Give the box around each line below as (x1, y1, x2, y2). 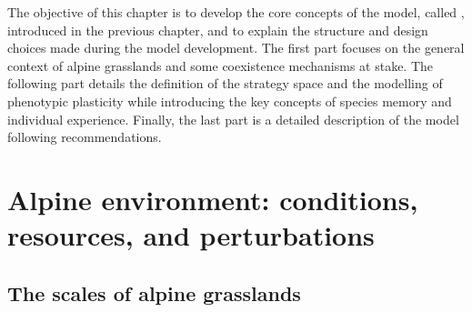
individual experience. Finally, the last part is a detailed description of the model (7, 109, 459, 128)
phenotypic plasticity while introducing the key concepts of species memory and (7, 91, 452, 110)
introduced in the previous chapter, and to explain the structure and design (7, 20, 428, 39)
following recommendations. (7, 127, 162, 146)
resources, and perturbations (7, 216, 375, 254)
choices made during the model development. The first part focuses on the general (7, 38, 465, 57)
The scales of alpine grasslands (7, 278, 301, 307)
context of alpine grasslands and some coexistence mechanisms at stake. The (7, 55, 434, 75)
